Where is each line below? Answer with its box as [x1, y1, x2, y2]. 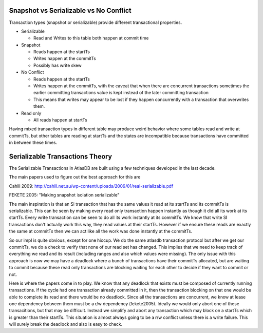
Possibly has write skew [33, 62, 82, 68]
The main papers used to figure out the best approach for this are [9, 174, 141, 180]
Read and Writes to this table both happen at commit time [33, 35, 149, 41]
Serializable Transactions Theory [9, 152, 112, 160]
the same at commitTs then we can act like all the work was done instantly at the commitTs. [9, 228, 192, 234]
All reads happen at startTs [33, 117, 88, 123]
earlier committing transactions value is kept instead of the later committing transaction [33, 90, 209, 96]
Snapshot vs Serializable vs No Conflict [9, 6, 131, 15]
